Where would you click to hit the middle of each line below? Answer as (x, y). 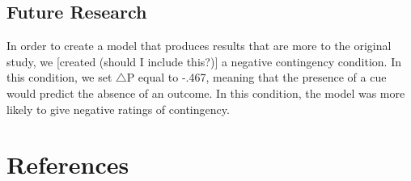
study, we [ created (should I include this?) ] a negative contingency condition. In (204, 61)
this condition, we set (59, 77)
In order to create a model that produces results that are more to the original (199, 46)
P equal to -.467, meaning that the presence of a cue (256, 77)
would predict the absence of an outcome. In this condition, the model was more (206, 93)
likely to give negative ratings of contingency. (118, 109)
